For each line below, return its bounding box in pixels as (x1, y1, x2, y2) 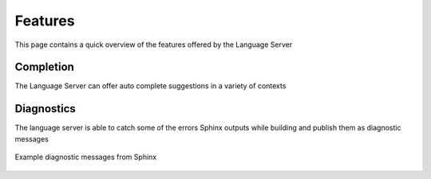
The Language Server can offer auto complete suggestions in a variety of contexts (14, 81, 287, 91)
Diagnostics (14, 102, 76, 115)
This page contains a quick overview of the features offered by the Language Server (14, 40, 293, 49)
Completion (14, 60, 75, 74)
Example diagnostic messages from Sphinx (14, 152, 157, 162)
